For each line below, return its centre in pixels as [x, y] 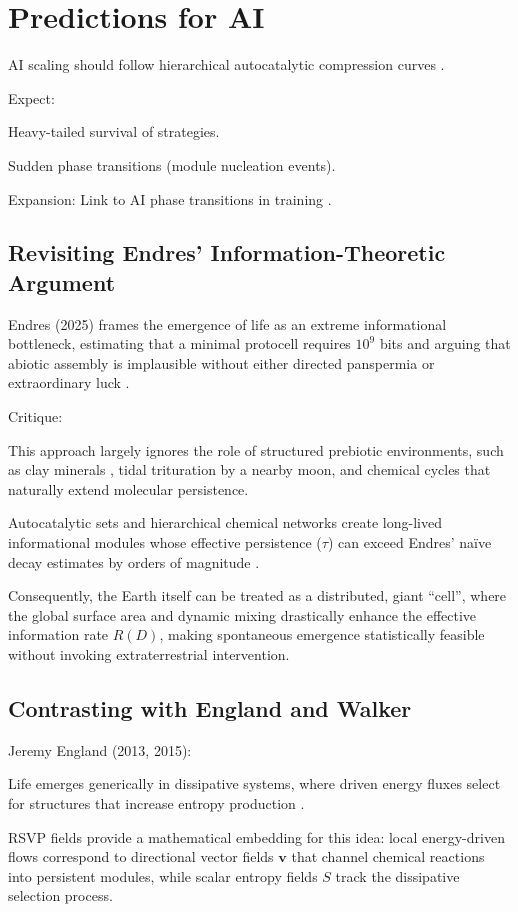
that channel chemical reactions [388, 856]
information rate [58, 634]
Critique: [35, 416]
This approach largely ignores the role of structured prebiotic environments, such [256, 449]
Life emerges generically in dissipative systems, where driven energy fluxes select [254, 783]
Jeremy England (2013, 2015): [100, 749]
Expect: [31, 97]
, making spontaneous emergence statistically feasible [322, 634]
